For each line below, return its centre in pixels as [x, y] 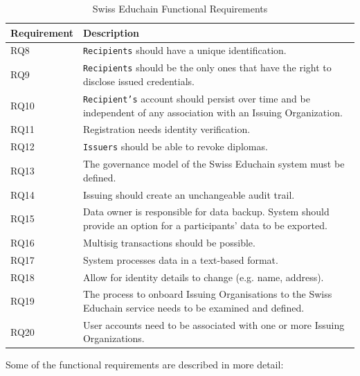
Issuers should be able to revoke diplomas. [175, 146]
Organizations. [114, 338]
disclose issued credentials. [138, 81]
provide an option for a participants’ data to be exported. [205, 225]
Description [111, 32]
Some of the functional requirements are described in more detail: [145, 365]
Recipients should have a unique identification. [184, 50]
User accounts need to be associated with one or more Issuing [214, 324]
